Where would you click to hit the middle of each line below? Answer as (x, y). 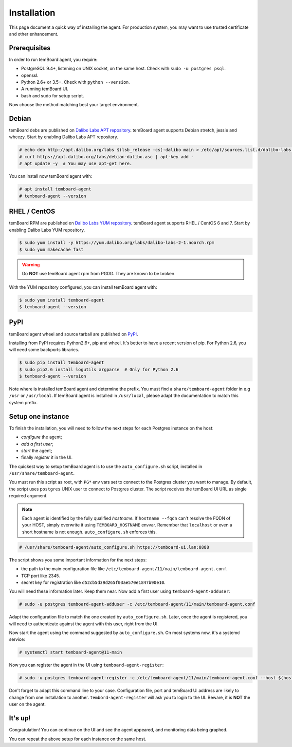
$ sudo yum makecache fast (51, 249)
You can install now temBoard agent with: (51, 176)
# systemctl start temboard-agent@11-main (71, 652)
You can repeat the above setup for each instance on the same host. (78, 739)
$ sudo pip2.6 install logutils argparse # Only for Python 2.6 (99, 369)
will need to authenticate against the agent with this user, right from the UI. (84, 624)
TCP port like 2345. (41, 576)
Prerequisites (30, 48)
